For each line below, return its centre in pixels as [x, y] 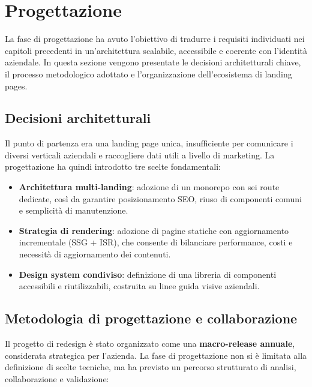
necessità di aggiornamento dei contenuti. [95, 254]
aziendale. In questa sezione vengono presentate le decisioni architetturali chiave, [153, 62]
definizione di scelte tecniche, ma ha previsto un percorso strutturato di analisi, [151, 367]
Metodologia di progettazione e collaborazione [151, 318]
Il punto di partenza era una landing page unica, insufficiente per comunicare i [149, 143]
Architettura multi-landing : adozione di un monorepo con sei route [149, 187]
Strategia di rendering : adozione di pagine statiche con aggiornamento [154, 230]
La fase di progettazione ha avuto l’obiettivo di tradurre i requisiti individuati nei [155, 39]
